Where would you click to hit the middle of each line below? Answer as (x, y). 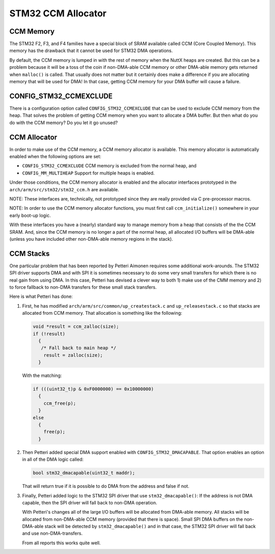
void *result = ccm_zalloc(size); (76, 327)
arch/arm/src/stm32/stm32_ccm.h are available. (64, 189)
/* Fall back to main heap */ (79, 348)
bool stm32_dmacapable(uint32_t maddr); (84, 473)
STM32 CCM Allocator (58, 13)
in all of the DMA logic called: (53, 460)
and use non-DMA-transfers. (52, 534)
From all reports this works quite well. (62, 543)
